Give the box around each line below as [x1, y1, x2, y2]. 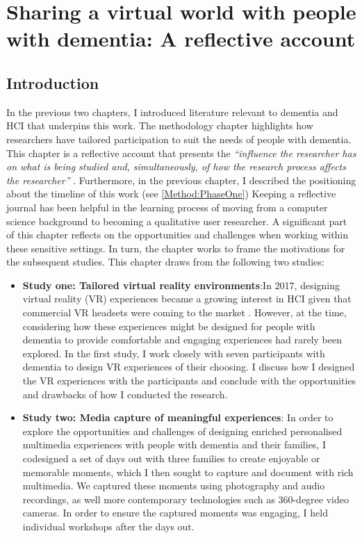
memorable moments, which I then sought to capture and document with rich [22, 464, 354, 479]
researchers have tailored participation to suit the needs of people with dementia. [6, 131, 352, 146]
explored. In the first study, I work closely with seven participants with [22, 345, 325, 360]
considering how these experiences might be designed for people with [22, 318, 315, 333]
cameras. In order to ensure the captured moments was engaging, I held [22, 505, 328, 520]
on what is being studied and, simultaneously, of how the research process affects [6, 159, 346, 174]
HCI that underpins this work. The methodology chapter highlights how [6, 118, 313, 133]
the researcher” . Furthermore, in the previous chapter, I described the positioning [6, 172, 356, 187]
